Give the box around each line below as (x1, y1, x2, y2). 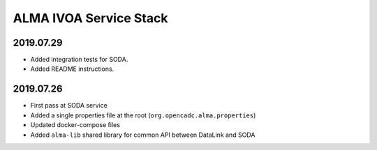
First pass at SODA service (30, 101, 108, 110)
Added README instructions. (30, 65, 114, 73)
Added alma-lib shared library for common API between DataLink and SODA (30, 131, 256, 139)
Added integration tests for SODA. (30, 56, 128, 64)
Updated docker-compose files (30, 121, 120, 129)
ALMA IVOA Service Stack (13, 10, 168, 26)
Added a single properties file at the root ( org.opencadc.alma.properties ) (30, 111, 256, 119)
